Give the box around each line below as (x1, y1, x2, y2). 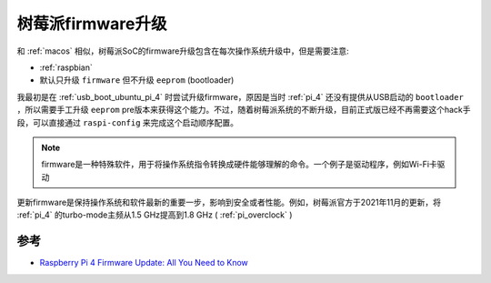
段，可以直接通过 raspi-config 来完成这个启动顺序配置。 (16, 116, 239, 127)
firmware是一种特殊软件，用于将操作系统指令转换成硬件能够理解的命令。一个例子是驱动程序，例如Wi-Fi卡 (41, 159, 438, 170)
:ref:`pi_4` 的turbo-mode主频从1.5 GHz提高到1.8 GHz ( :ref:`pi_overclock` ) (16, 209, 293, 220)
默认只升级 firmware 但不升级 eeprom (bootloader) (39, 75, 235, 86)
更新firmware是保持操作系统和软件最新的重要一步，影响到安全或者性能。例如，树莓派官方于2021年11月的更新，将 (16, 197, 441, 208)
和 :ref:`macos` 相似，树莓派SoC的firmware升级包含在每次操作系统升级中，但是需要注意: (16, 45, 349, 56)
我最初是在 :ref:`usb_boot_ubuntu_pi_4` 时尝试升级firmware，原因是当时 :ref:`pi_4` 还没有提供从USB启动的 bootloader (16, 91, 464, 102)
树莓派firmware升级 (16, 14, 167, 34)
